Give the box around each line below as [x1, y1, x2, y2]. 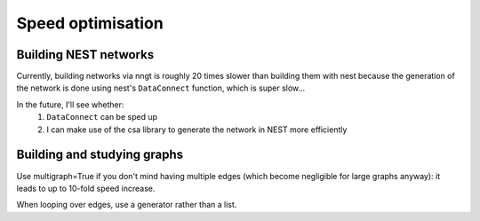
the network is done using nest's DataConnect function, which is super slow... [16, 83, 306, 93]
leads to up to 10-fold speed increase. [16, 183, 156, 193]
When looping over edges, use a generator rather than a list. [16, 200, 237, 210]
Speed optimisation [16, 13, 164, 33]
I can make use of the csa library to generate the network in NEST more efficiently [46, 124, 348, 135]
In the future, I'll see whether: [16, 99, 124, 110]
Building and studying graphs [16, 147, 184, 162]
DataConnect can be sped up [46, 112, 158, 122]
